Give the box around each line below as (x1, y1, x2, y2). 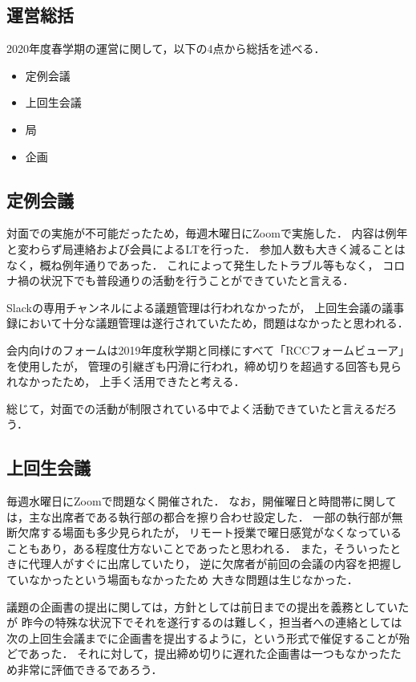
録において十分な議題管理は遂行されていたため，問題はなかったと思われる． (6, 315, 409, 331)
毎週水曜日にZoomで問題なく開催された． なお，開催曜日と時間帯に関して (6, 493, 397, 509)
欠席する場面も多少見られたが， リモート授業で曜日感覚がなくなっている (17, 524, 402, 541)
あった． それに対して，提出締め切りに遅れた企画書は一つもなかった (28, 645, 390, 662)
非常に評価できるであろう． (17, 661, 163, 678)
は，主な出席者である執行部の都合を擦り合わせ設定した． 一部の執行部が (6, 508, 392, 525)
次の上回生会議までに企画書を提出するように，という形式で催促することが (6, 629, 399, 646)
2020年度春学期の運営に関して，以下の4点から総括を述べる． (6, 40, 325, 57)
